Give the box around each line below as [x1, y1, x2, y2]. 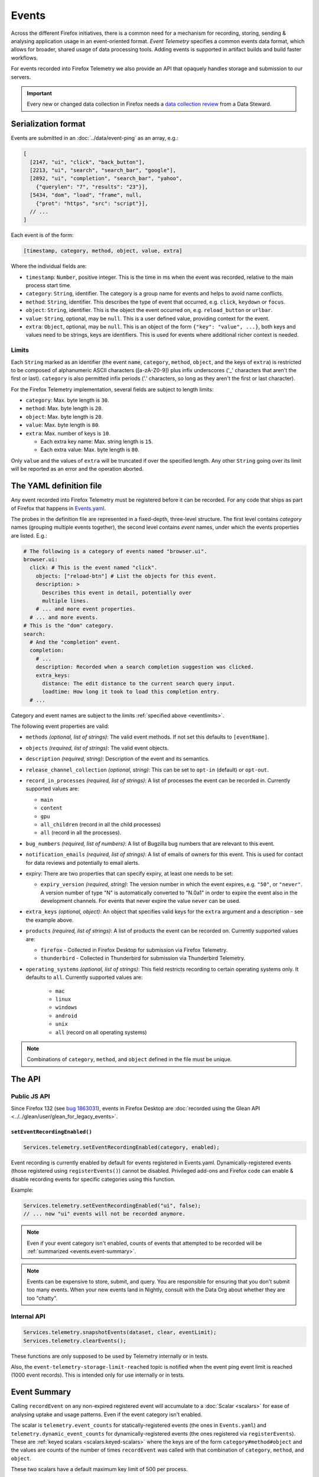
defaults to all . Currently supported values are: [25, 974, 143, 981]
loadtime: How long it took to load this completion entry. [42, 688, 220, 695]
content [40, 805, 63, 812]
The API [11, 1074, 41, 1084]
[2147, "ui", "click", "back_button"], [30, 158, 145, 165]
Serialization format [11, 119, 86, 129]
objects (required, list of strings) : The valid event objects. [25, 744, 169, 751]
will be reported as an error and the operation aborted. [11, 466, 144, 473]
